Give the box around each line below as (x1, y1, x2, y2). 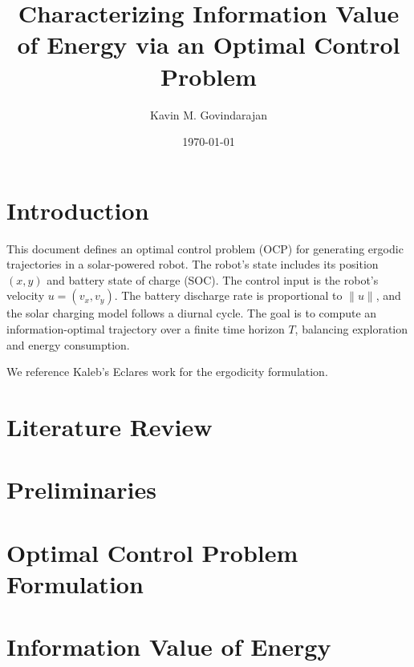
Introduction (6, 193, 149, 226)
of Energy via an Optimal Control (17, 28, 400, 61)
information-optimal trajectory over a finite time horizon (6, 321, 285, 337)
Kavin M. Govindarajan (149, 106, 268, 123)
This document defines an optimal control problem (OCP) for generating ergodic (6, 240, 404, 257)
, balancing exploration (294, 321, 408, 337)
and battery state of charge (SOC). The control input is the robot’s (47, 271, 379, 288)
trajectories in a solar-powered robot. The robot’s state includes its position (6, 256, 379, 273)
